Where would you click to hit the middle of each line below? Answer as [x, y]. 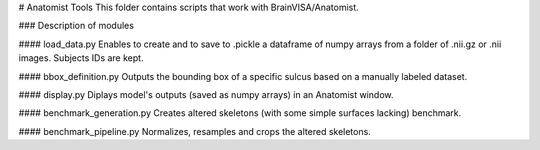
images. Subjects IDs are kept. [81, 58]
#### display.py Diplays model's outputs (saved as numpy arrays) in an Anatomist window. [206, 94]
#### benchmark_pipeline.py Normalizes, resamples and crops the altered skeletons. [195, 131]
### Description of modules [76, 26]
